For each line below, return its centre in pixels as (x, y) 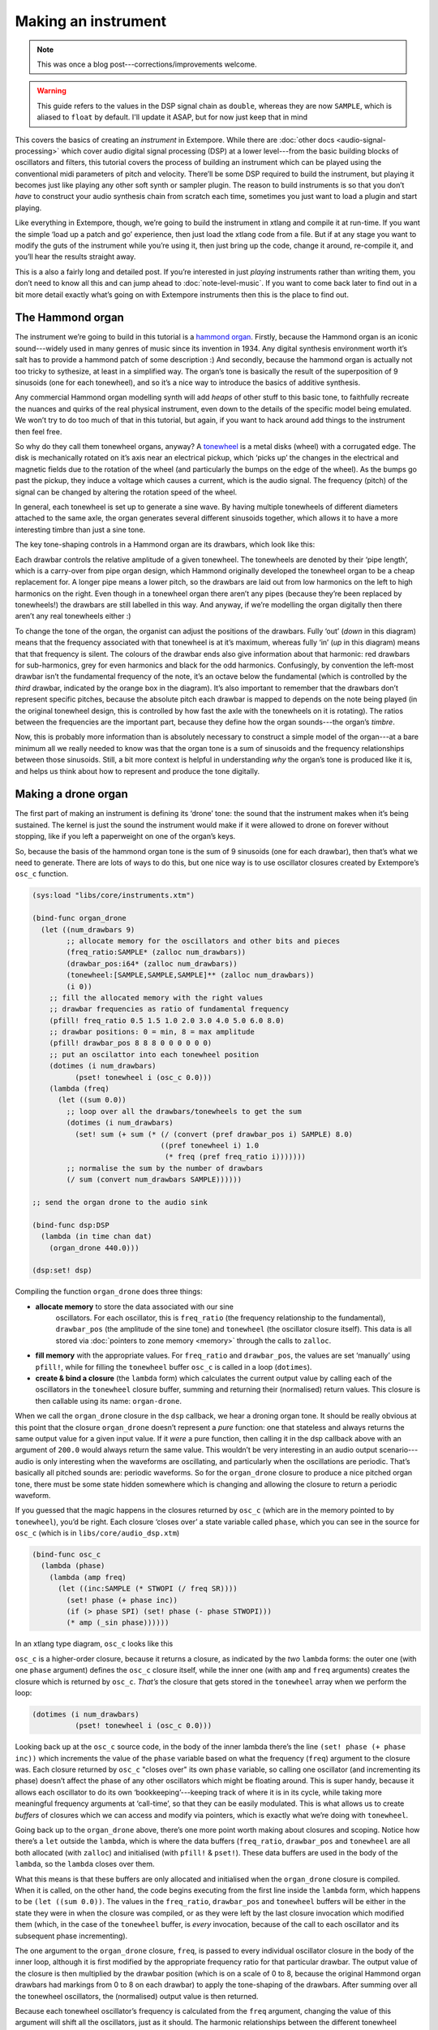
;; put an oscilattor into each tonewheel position (154, 1054)
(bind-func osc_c (67, 1555)
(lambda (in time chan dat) (97, 1237)
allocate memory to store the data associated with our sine (135, 1307)
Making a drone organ (72, 795)
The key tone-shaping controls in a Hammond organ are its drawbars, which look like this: (165, 545)
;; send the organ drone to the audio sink (120, 1202)
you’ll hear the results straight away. (75, 257)
